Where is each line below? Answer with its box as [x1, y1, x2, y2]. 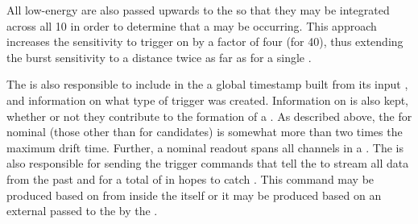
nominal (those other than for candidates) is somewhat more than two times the [6, 123, 403, 140]
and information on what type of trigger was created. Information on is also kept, [6, 91, 408, 108]
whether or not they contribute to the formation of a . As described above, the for [6, 107, 412, 124]
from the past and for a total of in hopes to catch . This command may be [6, 170, 375, 187]
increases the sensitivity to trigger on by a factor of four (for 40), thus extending [6, 33, 404, 50]
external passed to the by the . [6, 202, 158, 219]
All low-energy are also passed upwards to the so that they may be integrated [6, 2, 390, 18]
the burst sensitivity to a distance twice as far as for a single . [6, 48, 312, 65]
